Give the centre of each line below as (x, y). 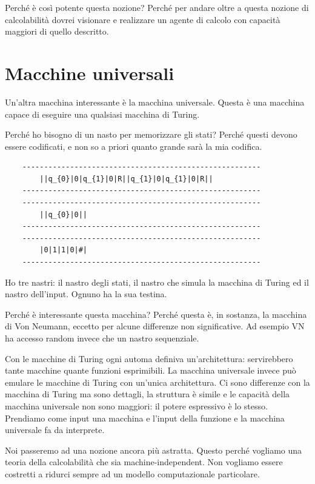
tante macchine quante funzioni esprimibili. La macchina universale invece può (151, 370)
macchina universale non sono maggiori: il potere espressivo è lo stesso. (136, 405)
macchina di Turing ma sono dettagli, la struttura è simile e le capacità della (148, 394)
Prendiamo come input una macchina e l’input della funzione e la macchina (145, 418)
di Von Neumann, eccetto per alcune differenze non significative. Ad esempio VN (155, 326)
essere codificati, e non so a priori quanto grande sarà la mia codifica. (134, 146)
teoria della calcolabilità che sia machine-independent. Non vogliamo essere (144, 462)
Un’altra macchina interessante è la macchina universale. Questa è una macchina (155, 102)
